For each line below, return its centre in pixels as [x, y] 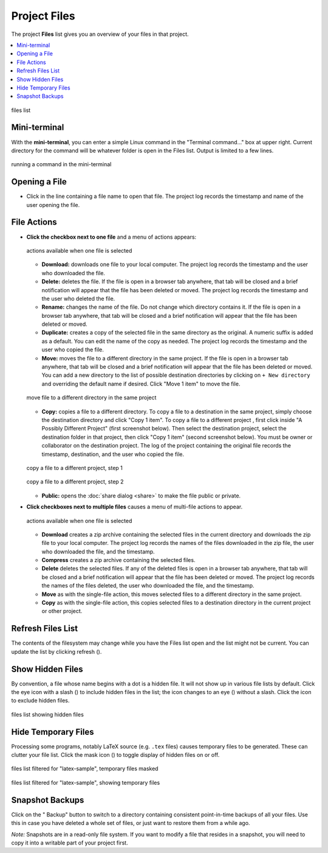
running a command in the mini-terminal [61, 164]
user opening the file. [53, 205]
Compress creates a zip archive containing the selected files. [118, 560]
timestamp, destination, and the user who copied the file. [113, 454]
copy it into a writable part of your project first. [70, 843]
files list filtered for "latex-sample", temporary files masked [85, 769]
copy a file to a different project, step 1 [74, 468]
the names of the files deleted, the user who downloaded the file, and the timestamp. [148, 586]
